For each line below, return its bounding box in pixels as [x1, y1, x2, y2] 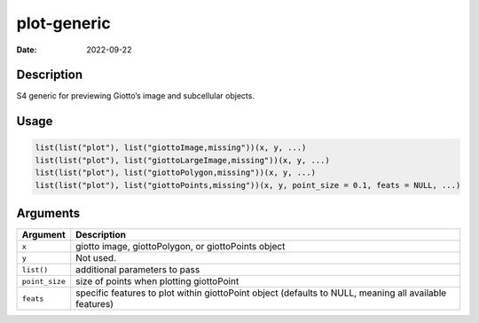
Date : [16, 44, 37, 55]
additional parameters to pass [75, 264, 200, 276]
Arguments [16, 206, 81, 221]
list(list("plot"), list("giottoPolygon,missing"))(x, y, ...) [35, 168, 317, 177]
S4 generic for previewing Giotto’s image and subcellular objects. [16, 91, 255, 101]
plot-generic [16, 13, 111, 33]
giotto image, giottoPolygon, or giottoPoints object [75, 240, 286, 253]
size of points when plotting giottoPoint [75, 275, 239, 288]
